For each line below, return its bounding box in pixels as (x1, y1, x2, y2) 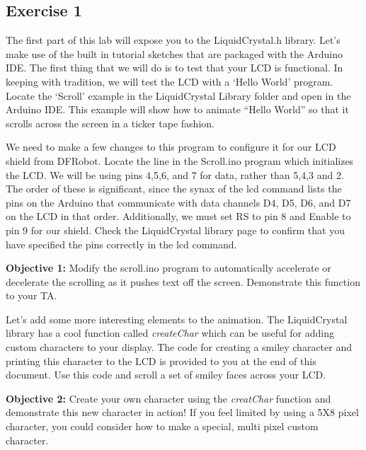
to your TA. (6, 288, 57, 303)
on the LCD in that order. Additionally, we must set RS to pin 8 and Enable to (6, 209, 351, 224)
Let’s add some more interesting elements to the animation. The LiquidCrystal (6, 311, 348, 326)
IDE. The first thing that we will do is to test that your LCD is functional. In (6, 60, 343, 75)
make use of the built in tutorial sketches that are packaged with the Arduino (6, 46, 343, 61)
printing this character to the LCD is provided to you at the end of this (6, 353, 316, 368)
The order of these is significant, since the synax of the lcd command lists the (6, 181, 342, 196)
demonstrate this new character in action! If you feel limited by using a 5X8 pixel (6, 405, 359, 420)
